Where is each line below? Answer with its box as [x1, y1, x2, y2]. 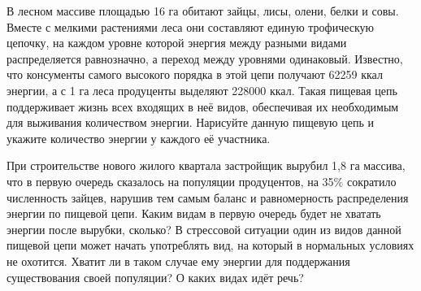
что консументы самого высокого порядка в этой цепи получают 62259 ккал [7, 66, 383, 83]
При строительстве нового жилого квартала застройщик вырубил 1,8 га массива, [7, 157, 406, 174]
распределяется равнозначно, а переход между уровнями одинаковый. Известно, [7, 50, 403, 67]
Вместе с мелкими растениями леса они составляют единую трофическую [7, 18, 375, 35]
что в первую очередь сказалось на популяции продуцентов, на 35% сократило [7, 172, 397, 189]
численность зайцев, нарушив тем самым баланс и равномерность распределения [7, 189, 409, 206]
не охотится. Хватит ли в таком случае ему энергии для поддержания [7, 252, 350, 269]
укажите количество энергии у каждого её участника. [7, 129, 271, 146]
